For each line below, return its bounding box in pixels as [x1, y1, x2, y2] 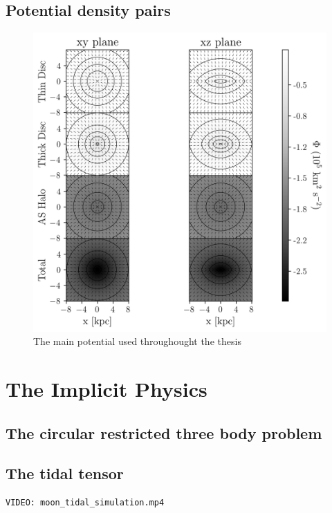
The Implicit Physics [6, 375, 207, 403]
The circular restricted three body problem [6, 422, 322, 443]
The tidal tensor [6, 463, 124, 484]
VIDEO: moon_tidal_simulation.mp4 [6, 498, 165, 508]
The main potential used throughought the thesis [33, 334, 241, 348]
